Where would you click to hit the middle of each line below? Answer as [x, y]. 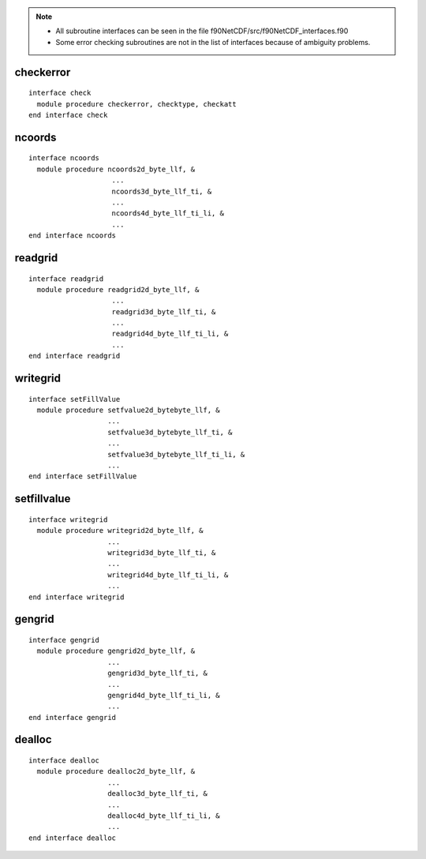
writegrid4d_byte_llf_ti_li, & [168, 575]
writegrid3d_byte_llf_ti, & [162, 552]
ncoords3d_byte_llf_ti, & [162, 191]
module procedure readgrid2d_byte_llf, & [118, 289]
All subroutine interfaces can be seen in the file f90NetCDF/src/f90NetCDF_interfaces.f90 [202, 31]
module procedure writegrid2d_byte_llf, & [120, 531]
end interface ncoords [73, 236]
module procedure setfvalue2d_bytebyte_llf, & [128, 410]
